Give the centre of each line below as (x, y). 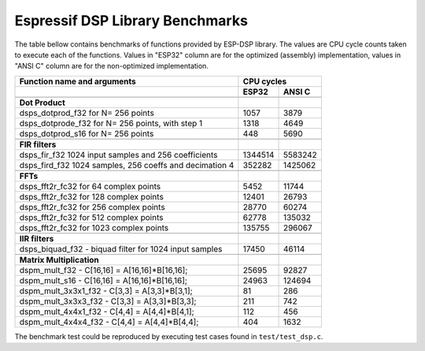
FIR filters (38, 144)
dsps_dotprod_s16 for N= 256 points (87, 133)
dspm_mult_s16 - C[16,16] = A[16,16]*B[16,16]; (103, 280)
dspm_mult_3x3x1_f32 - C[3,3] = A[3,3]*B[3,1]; (106, 290)
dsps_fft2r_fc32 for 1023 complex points (94, 227)
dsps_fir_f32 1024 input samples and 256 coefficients (118, 155)
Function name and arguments (78, 81)
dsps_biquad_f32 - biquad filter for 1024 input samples (121, 248)
